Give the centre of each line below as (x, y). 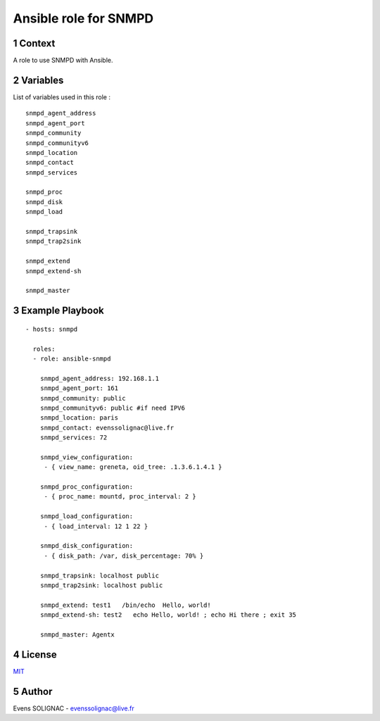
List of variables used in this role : (62, 97)
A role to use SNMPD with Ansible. (63, 61)
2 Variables (38, 80)
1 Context (34, 43)
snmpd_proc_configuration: (87, 487)
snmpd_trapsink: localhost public (100, 575)
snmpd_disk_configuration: (87, 546)
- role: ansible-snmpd (72, 358)
